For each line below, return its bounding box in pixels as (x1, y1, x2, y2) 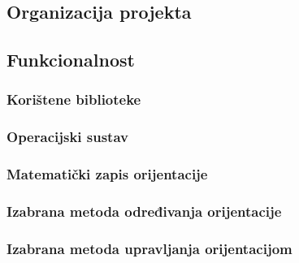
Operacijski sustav (6, 127, 128, 147)
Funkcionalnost (6, 47, 135, 72)
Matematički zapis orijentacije (6, 164, 208, 184)
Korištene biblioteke (6, 89, 141, 110)
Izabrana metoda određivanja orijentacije (6, 201, 282, 222)
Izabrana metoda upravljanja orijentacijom (6, 238, 292, 258)
